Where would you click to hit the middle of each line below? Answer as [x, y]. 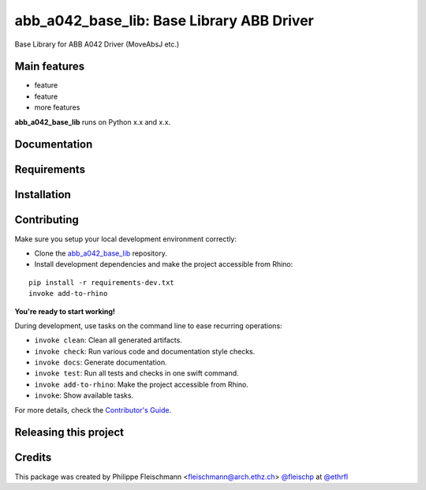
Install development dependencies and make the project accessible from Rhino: [164, 264]
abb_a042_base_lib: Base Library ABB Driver [164, 21]
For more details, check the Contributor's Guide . [93, 410]
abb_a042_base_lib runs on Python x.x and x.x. [93, 122]
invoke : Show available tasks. [84, 395]
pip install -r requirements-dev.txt [102, 282]
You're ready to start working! [65, 311]
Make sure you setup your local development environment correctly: [125, 239]
